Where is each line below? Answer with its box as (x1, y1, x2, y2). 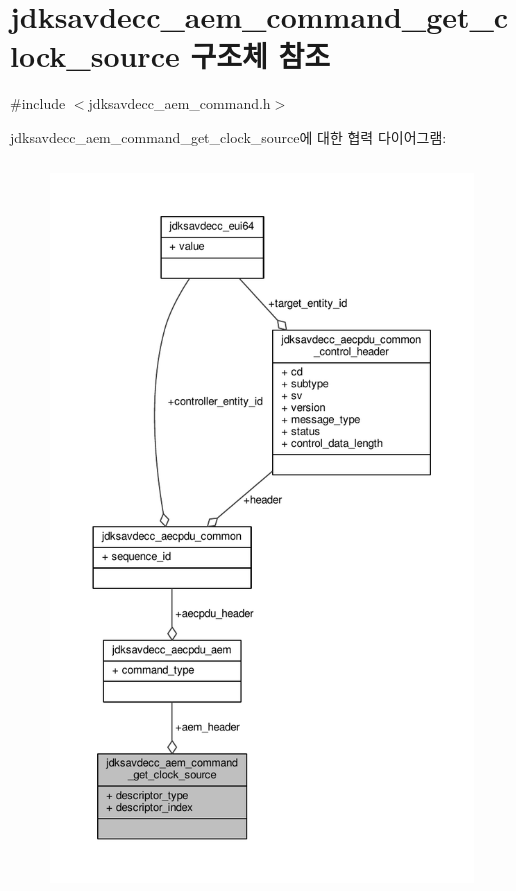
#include (10, 93, 66, 114)
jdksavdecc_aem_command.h (88, 93, 271, 114)
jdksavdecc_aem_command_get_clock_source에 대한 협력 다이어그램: (10, 126, 447, 147)
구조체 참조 (190, 35, 330, 76)
